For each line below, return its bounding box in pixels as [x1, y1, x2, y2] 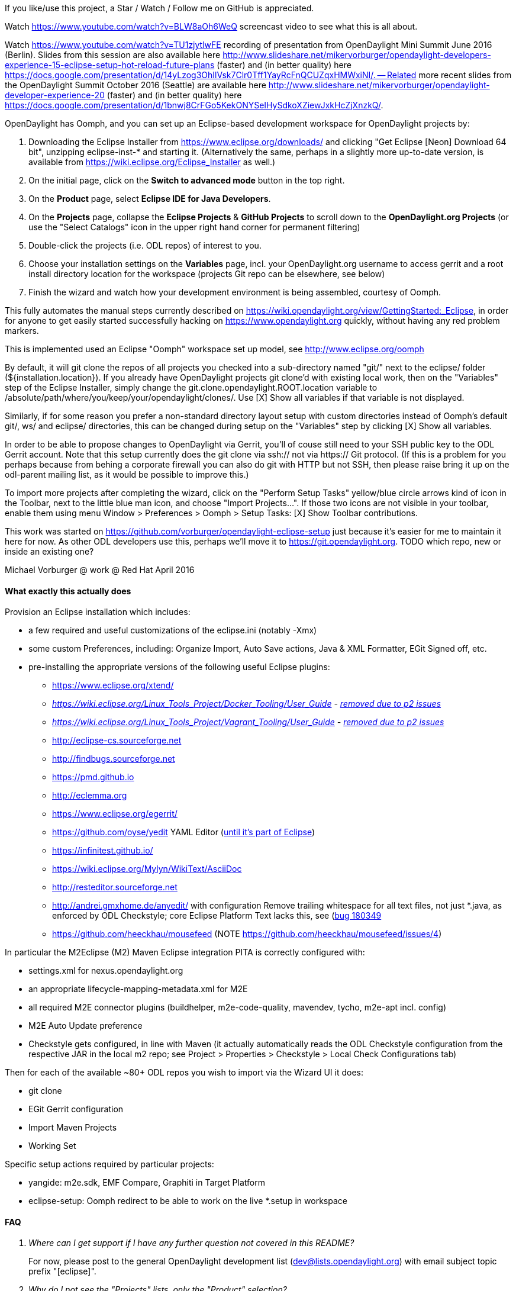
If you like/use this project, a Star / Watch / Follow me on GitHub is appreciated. [5, 3, 314, 13]
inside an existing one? [5, 546, 94, 556]
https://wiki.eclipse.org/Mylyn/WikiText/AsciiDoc [52, 864, 242, 874]
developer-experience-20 [5, 90, 105, 100]
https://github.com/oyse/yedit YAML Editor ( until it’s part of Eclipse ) [52, 827, 315, 838]
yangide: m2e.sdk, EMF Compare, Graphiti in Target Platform [28, 1177, 265, 1188]
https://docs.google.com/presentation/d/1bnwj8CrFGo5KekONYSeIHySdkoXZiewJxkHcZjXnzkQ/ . [5, 100, 383, 110]
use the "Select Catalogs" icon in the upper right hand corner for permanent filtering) [28, 222, 360, 232]
